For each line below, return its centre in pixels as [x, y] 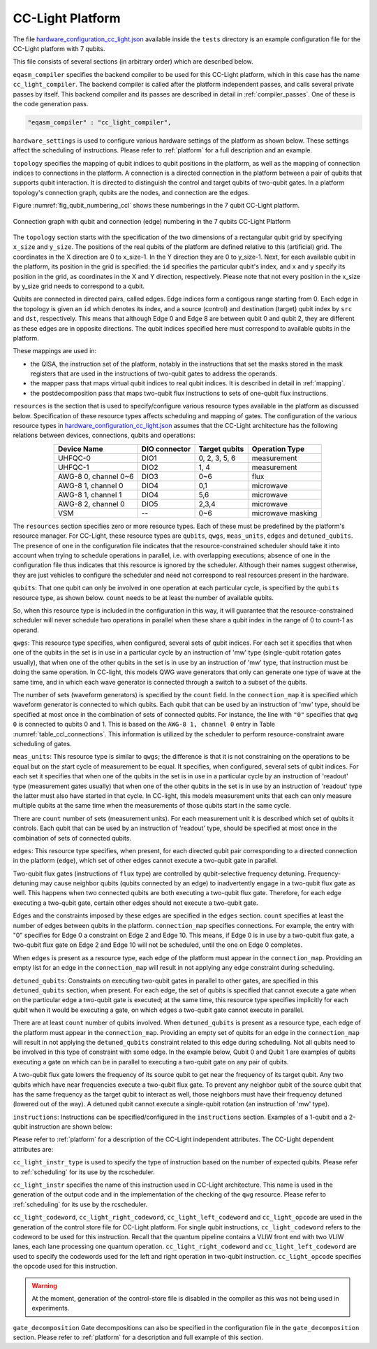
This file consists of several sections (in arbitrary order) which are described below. [133, 62]
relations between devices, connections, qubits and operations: [104, 435]
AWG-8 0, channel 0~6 [96, 476]
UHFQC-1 [73, 467]
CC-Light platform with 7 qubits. [59, 48]
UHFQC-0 [74, 458]
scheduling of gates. [43, 744]
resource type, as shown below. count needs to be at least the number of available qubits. [143, 597]
